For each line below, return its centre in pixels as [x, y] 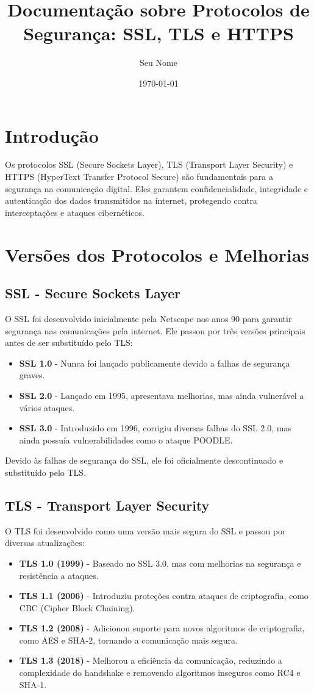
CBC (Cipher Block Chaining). [77, 607]
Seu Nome [159, 63]
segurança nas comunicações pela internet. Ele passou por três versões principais [155, 330]
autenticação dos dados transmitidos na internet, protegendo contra [131, 200]
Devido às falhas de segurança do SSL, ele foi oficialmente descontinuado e [144, 460]
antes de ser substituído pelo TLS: [69, 343]
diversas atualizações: [45, 543]
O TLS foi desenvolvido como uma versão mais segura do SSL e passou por [145, 530]
